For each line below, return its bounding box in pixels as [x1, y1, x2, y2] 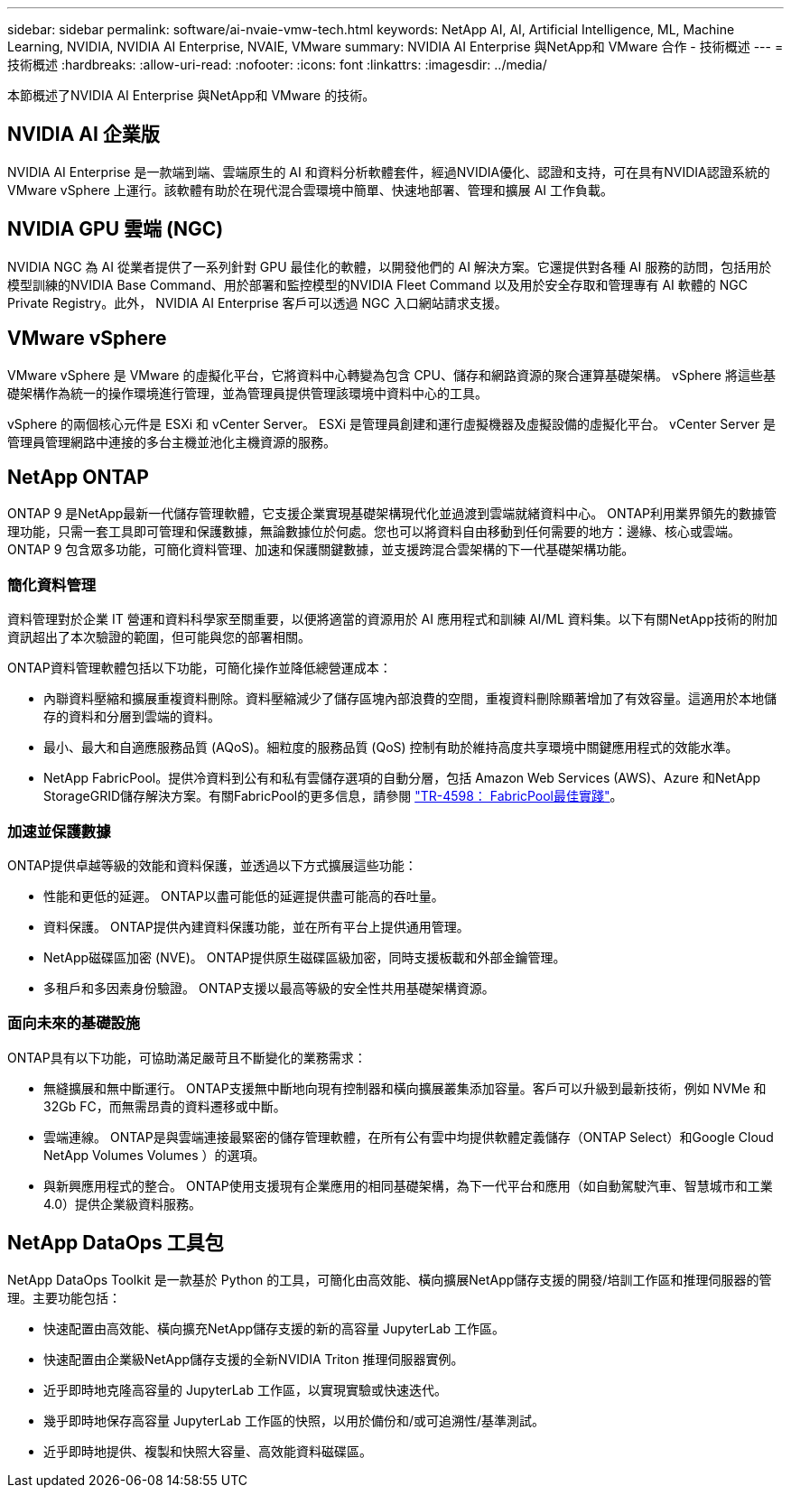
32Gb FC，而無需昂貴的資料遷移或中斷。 [43, 1098, 286, 1114]
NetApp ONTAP [7, 465, 149, 488]
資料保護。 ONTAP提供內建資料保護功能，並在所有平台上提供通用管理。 [43, 918, 470, 934]
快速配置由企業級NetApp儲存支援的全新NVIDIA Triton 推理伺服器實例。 [43, 1351, 464, 1368]
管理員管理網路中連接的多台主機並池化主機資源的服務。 [7, 433, 336, 450]
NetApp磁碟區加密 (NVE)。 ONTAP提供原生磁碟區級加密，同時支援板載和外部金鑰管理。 [43, 949, 566, 965]
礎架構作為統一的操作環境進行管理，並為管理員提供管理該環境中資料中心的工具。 [7, 385, 488, 401]
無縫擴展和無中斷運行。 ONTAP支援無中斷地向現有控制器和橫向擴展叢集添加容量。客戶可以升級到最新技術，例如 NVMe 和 [43, 1080, 767, 1096]
